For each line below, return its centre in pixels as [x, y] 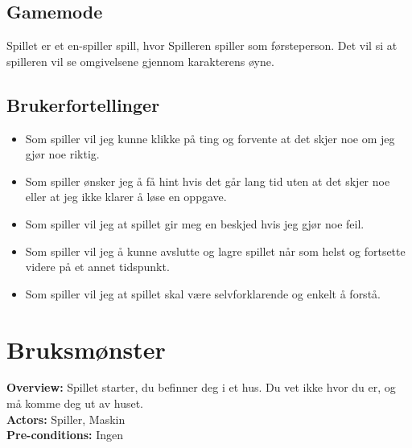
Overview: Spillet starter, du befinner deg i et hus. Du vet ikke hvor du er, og [201, 387]
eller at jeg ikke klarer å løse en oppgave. [126, 197]
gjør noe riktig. [62, 154]
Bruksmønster [86, 349]
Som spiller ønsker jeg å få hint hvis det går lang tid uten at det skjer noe [208, 181]
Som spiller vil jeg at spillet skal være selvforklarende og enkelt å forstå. [203, 293]
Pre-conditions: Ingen [65, 435]
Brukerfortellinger [83, 104]
